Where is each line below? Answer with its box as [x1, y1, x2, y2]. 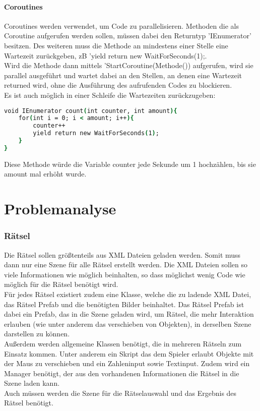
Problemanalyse [4, 198, 116, 219]
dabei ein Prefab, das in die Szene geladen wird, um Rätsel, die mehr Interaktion [4, 309, 254, 319]
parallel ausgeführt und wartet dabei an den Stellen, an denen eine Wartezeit [4, 70, 242, 80]
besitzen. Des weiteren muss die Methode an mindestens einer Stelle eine [4, 40, 228, 50]
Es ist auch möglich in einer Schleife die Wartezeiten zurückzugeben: [4, 89, 216, 100]
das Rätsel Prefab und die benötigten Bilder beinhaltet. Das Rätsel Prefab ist [4, 299, 244, 309]
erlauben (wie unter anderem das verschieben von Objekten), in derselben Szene [4, 318, 251, 329]
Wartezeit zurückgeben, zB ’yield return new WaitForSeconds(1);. [4, 50, 207, 61]
